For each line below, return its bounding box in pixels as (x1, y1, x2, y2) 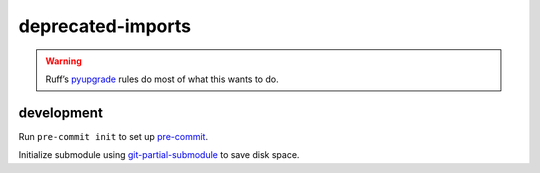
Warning (45, 55, 82, 67)
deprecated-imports (18, 15, 192, 37)
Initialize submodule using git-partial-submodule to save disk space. (18, 149, 300, 161)
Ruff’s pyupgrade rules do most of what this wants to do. (45, 73, 279, 85)
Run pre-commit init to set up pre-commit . (18, 130, 209, 142)
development (18, 104, 104, 121)
